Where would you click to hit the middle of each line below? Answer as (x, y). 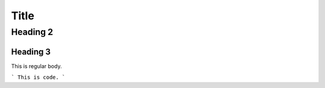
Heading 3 (31, 52)
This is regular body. (37, 66)
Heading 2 (32, 32)
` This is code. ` (38, 77)
